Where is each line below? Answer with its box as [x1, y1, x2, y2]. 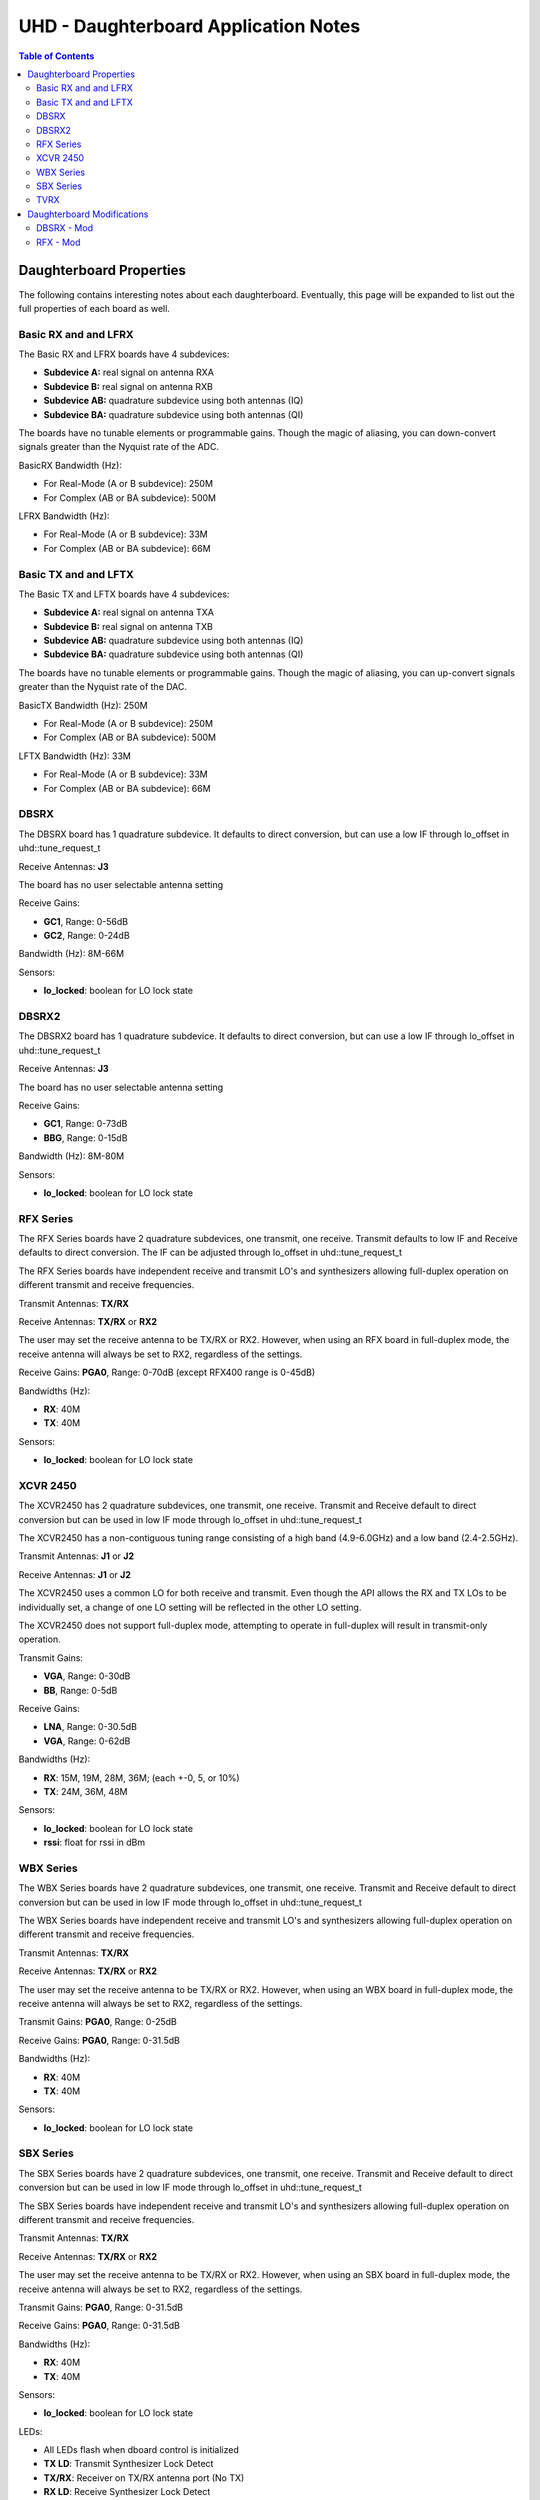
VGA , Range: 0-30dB [43, 1670, 131, 1682]
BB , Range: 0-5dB [43, 1684, 118, 1696]
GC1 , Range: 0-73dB [43, 1118, 128, 1130]
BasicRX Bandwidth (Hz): [18, 459, 122, 471]
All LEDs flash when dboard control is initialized [43, 2444, 240, 2456]
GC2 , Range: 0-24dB [43, 930, 130, 942]
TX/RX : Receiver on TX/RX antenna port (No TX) [43, 2471, 245, 2484]
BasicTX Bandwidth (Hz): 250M [18, 699, 149, 711]
